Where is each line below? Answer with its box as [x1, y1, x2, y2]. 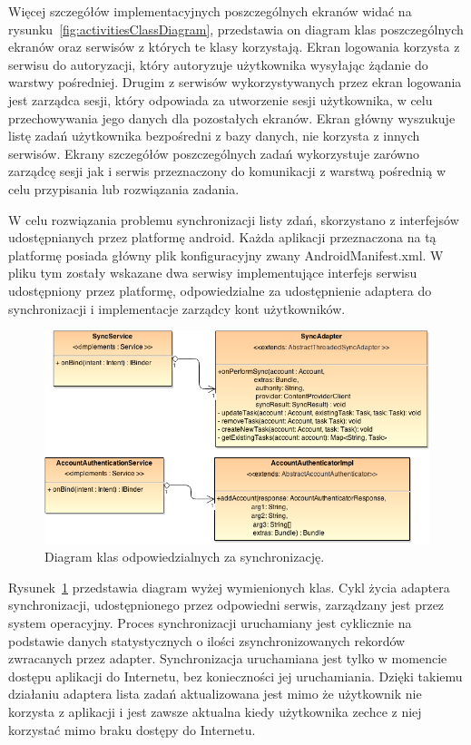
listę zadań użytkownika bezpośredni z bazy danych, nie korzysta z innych [8, 126, 420, 145]
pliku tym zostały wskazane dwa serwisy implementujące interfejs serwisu [8, 263, 417, 282]
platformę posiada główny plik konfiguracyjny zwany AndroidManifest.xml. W [8, 245, 444, 264]
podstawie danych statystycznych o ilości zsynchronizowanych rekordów [8, 631, 406, 650]
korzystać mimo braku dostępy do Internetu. [8, 720, 256, 739]
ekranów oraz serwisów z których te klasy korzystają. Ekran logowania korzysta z [8, 37, 460, 56]
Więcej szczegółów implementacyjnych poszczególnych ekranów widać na [8, 2, 412, 20]
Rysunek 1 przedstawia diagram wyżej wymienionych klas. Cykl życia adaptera [8, 577, 450, 596]
